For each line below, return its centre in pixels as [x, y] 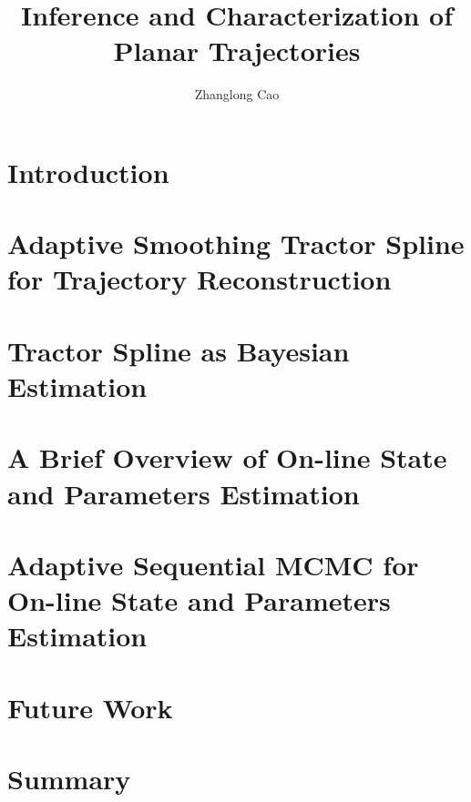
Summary [69, 779]
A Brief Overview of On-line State [227, 457]
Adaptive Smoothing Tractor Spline [236, 244]
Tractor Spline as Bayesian [179, 350]
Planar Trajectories [237, 51]
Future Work [90, 707]
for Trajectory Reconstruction [200, 279]
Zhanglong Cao [237, 94]
